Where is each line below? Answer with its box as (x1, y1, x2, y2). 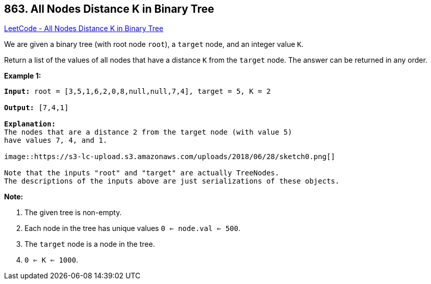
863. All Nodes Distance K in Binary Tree (4, 3, 214, 15)
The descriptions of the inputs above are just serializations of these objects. (4, 177, 340, 186)
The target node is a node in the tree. (24, 240, 155, 249)
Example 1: (4, 71, 41, 81)
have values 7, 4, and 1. (4, 136, 108, 145)
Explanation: (4, 120, 56, 128)
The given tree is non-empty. (24, 208, 122, 217)
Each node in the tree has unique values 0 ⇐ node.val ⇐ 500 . (24, 224, 241, 233)
